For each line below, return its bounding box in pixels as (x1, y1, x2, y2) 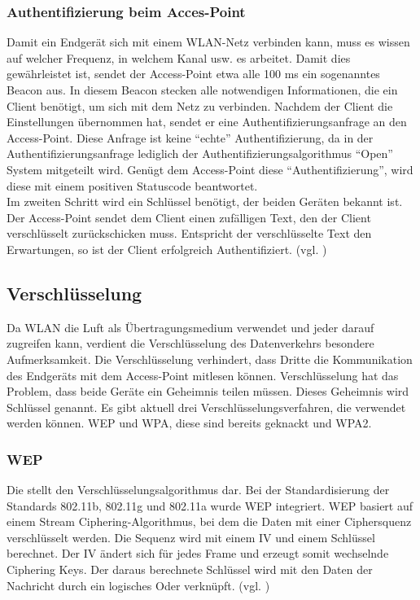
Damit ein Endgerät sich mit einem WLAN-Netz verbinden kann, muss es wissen (7, 33, 410, 50)
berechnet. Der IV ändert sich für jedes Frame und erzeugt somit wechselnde (7, 545, 389, 562)
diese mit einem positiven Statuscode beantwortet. (7, 177, 258, 194)
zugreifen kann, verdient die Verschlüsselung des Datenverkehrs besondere (7, 335, 374, 352)
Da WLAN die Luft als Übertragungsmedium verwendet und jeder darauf (7, 318, 374, 335)
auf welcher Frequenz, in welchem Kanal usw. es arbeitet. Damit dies (7, 49, 351, 66)
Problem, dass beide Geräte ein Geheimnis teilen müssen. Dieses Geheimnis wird (7, 383, 409, 400)
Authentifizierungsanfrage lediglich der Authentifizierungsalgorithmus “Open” (7, 145, 393, 162)
